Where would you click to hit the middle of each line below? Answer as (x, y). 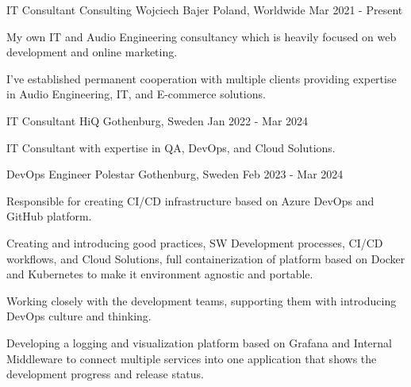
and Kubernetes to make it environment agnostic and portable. (160, 274)
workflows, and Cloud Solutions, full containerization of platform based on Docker (206, 258)
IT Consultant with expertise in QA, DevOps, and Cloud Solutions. (171, 147)
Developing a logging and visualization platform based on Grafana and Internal (199, 342)
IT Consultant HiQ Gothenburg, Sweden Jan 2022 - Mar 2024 (157, 120)
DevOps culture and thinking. (79, 316)
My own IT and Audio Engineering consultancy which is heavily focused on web (202, 36)
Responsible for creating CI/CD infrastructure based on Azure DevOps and (190, 200)
